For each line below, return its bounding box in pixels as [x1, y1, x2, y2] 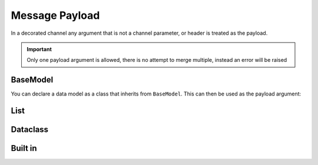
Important [26, 45, 52, 52]
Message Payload [11, 9, 100, 22]
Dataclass [11, 124, 49, 135]
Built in [11, 143, 38, 153]
